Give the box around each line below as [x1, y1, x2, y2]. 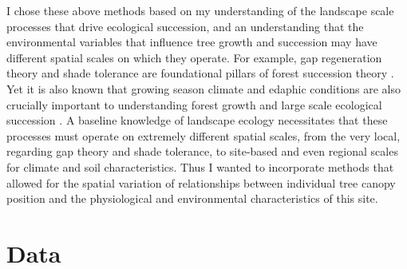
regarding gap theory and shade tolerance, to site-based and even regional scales [6, 143, 398, 160]
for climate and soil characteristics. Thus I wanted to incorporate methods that [6, 158, 394, 175]
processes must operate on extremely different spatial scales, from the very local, [6, 127, 401, 144]
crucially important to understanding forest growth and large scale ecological [6, 96, 382, 113]
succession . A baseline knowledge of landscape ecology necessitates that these [6, 112, 388, 129]
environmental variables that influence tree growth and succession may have [6, 34, 377, 50]
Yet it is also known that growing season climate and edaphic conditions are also [6, 80, 401, 97]
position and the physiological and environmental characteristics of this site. [6, 190, 378, 207]
